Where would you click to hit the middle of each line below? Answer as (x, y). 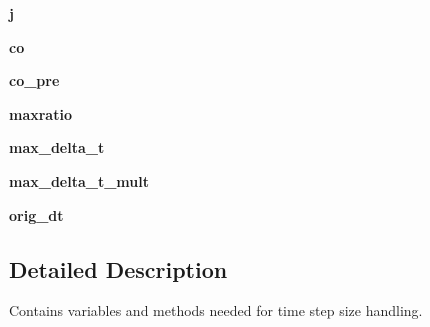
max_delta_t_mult (79, 180)
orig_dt (36, 214)
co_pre (34, 80)
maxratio (40, 113)
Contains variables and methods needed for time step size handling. (216, 310)
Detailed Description (118, 268)
